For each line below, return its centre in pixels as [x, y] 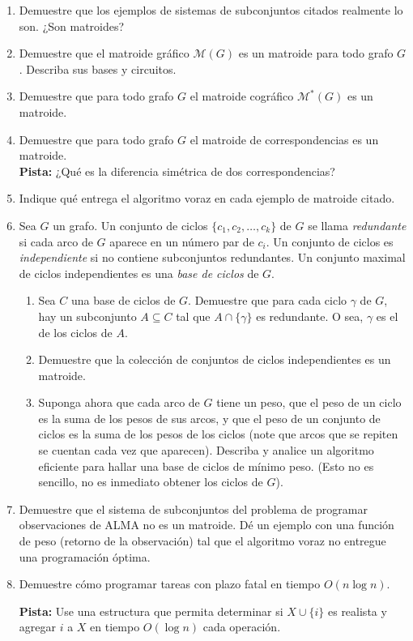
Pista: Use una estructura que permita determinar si [151, 611]
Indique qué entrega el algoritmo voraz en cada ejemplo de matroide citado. [207, 198]
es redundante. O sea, [310, 316]
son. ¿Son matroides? [72, 26]
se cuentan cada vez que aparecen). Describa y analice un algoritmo [206, 450]
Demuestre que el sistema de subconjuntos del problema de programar [193, 509]
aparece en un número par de [182, 241]
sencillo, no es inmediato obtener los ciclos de [151, 482]
